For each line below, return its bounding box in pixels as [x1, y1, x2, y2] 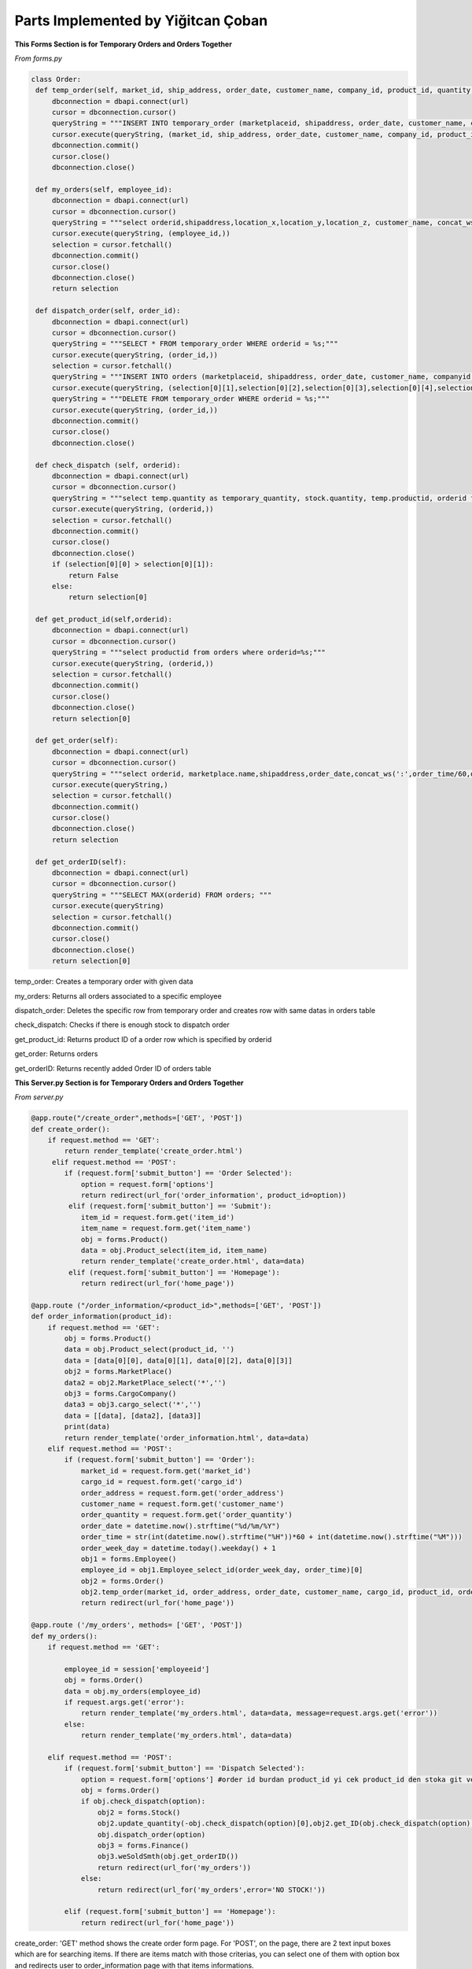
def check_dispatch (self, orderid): [35, 461, 181, 469]
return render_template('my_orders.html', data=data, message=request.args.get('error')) [80, 1709, 438, 1718]
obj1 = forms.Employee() [80, 1554, 177, 1563]
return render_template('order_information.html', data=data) [64, 1433, 310, 1442]
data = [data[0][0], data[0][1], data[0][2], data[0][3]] [64, 1355, 293, 1365]
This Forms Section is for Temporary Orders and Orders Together [14, 39, 232, 49]
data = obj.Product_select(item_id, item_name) [80, 1245, 268, 1255]
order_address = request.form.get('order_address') [80, 1489, 285, 1497]
